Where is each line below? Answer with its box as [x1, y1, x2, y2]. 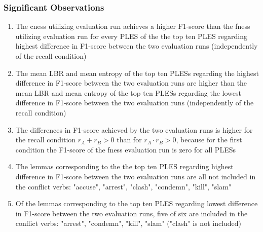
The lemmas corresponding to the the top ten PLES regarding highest [15, 161, 234, 172]
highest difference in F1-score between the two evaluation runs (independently [15, 41, 258, 51]
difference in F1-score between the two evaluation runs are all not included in [15, 171, 256, 181]
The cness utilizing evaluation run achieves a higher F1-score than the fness [15, 21, 250, 31]
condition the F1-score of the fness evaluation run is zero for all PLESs [15, 144, 236, 154]
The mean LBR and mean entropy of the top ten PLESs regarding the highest [15, 67, 259, 78]
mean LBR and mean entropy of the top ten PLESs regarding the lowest [15, 87, 241, 98]
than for [117, 134, 142, 145]
